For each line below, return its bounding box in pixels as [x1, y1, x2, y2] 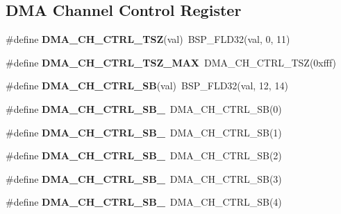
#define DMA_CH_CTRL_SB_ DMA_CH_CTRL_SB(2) [6, 148, 282, 163]
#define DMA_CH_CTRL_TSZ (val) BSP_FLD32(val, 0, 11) [6, 32, 290, 46]
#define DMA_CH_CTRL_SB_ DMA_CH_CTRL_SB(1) [6, 125, 282, 139]
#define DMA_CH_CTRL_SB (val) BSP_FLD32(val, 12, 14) [6, 78, 288, 93]
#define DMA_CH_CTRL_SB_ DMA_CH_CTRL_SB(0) [6, 101, 282, 116]
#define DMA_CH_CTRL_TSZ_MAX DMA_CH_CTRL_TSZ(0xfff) [6, 55, 337, 69]
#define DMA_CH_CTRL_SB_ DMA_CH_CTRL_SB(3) [6, 171, 282, 186]
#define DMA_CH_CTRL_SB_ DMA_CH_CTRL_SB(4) [6, 195, 282, 209]
